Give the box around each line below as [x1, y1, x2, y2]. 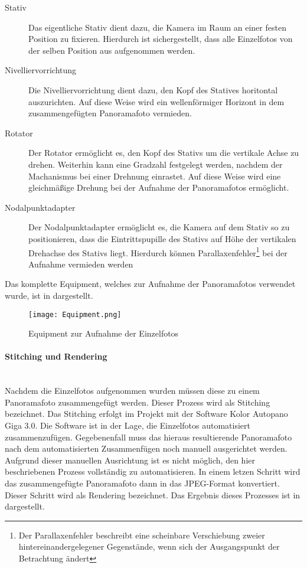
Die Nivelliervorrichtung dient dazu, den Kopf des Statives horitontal [28, 83, 278, 96]
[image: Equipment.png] [28, 310, 122, 319]
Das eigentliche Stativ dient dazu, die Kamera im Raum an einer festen [28, 21, 286, 33]
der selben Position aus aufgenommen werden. [28, 44, 195, 56]
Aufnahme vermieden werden [28, 257, 133, 270]
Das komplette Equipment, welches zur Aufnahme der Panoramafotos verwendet [5, 278, 296, 290]
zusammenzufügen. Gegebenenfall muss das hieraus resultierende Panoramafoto [5, 430, 292, 443]
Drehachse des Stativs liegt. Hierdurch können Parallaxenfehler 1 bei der [28, 244, 288, 259]
